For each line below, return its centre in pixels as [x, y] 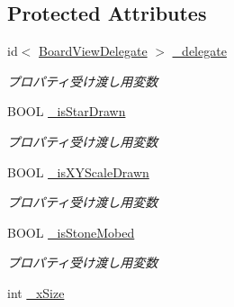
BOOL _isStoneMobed [71, 232]
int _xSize [36, 292]
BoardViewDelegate [93, 51]
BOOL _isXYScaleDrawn [78, 172]
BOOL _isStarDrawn [67, 111]
